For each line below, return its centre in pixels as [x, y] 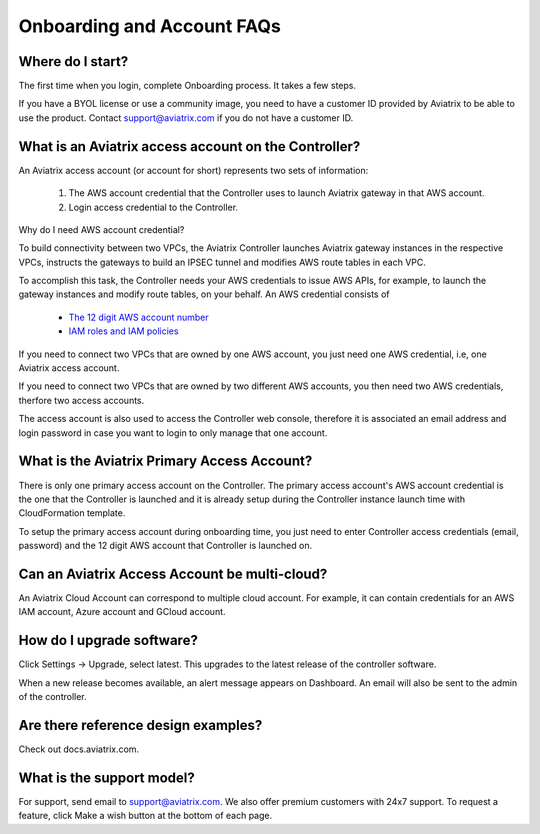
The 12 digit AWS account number [138, 317]
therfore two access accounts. [81, 400]
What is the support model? [106, 777]
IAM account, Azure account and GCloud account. [122, 612]
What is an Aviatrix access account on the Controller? [189, 146]
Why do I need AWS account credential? [101, 229]
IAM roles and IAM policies [123, 331]
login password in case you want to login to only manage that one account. [173, 432]
